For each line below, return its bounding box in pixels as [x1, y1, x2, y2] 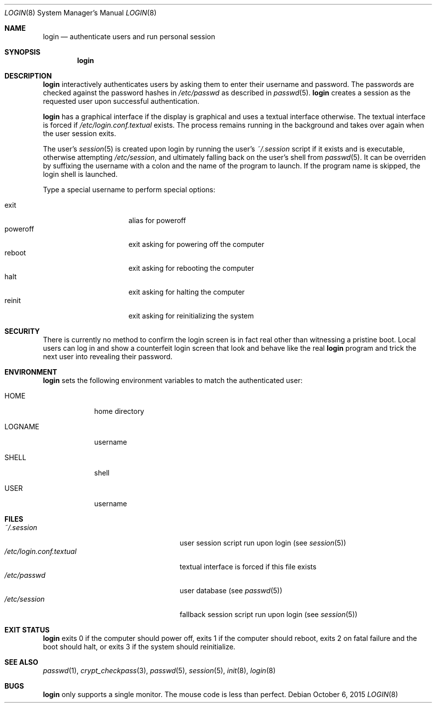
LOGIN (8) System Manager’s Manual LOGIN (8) [4, 8, 157, 17]
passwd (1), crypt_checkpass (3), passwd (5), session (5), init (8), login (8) [43, 666, 276, 675]
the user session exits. [43, 129, 116, 138]
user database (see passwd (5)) [179, 586, 282, 595]
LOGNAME [4, 422, 39, 431]
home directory [94, 407, 144, 415]
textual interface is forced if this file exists [179, 562, 317, 571]
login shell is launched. [43, 170, 118, 178]
